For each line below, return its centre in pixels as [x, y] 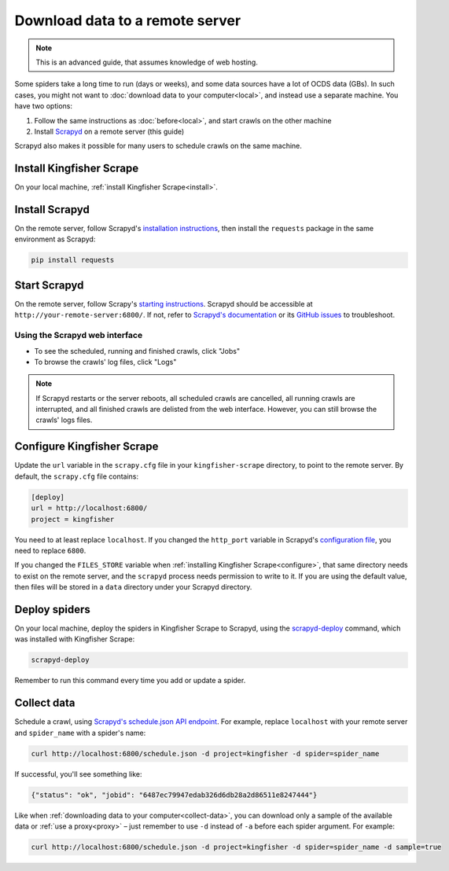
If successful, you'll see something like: [78, 774]
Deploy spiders [52, 609]
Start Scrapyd [49, 285]
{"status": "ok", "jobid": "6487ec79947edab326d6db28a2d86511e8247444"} [174, 795]
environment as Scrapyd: [55, 239]
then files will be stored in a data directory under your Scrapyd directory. [133, 587]
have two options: [43, 106]
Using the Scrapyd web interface [79, 336]
